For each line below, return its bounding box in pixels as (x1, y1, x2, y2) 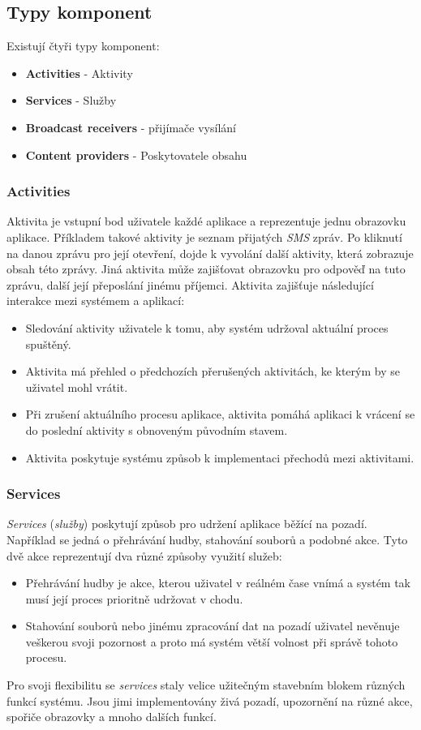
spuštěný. (25, 335, 71, 352)
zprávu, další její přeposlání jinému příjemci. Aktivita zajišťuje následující (6, 276, 374, 293)
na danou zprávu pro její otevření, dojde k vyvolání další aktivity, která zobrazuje (6, 244, 414, 261)
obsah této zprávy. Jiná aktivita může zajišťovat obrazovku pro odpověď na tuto (6, 260, 406, 277)
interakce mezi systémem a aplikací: (6, 292, 185, 309)
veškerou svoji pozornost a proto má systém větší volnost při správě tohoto (25, 633, 398, 650)
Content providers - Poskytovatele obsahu (25, 146, 247, 163)
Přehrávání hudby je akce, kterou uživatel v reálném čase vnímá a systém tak (25, 574, 411, 591)
